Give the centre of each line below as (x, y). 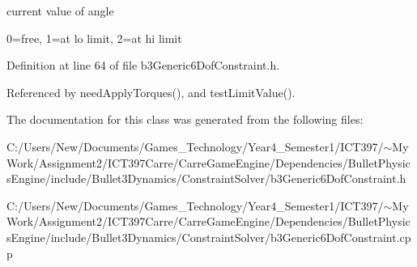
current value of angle (60, 11)
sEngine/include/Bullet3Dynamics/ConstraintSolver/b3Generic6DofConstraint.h (206, 178)
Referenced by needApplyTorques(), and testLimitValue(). (151, 92)
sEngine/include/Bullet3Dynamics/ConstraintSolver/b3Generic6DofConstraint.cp (209, 237)
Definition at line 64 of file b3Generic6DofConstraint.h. (143, 65)
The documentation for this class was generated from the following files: (185, 119)
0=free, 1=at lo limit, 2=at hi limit (94, 38)
